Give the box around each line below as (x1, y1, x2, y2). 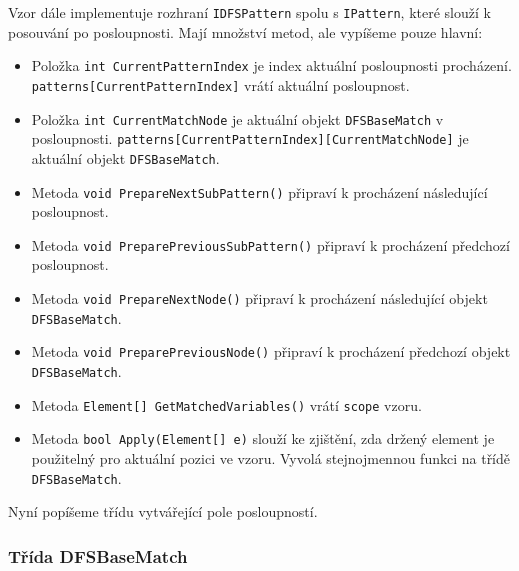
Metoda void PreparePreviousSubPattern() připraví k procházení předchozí (31, 234, 510, 255)
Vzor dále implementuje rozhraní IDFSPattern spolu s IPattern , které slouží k (8, 2, 491, 22)
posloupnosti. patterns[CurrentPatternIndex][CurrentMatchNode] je (31, 128, 469, 149)
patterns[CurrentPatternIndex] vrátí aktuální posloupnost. (31, 74, 410, 95)
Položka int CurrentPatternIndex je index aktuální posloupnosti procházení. (31, 55, 512, 76)
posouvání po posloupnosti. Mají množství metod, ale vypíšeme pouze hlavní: (8, 21, 483, 42)
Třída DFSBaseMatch (8, 543, 188, 568)
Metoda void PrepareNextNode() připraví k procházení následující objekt (31, 288, 488, 309)
